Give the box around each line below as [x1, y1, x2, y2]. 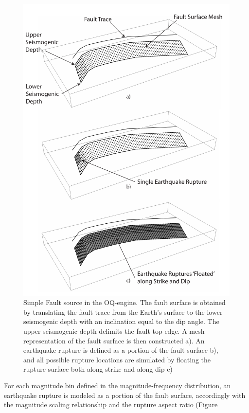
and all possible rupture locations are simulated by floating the [23, 354, 211, 364]
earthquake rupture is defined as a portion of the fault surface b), [23, 345, 218, 355]
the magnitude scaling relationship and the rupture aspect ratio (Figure [4, 399, 218, 410]
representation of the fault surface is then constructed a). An [23, 335, 205, 345]
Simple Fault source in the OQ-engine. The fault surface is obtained [23, 297, 226, 307]
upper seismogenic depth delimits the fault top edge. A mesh [23, 326, 205, 336]
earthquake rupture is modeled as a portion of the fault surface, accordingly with [4, 390, 246, 400]
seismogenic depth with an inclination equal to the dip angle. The [23, 316, 219, 326]
